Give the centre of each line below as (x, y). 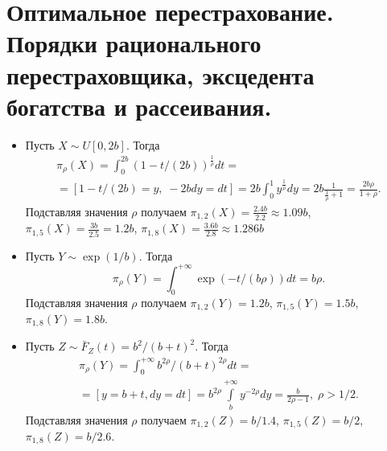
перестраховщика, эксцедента (161, 74)
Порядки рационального (134, 43)
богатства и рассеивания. (139, 106)
